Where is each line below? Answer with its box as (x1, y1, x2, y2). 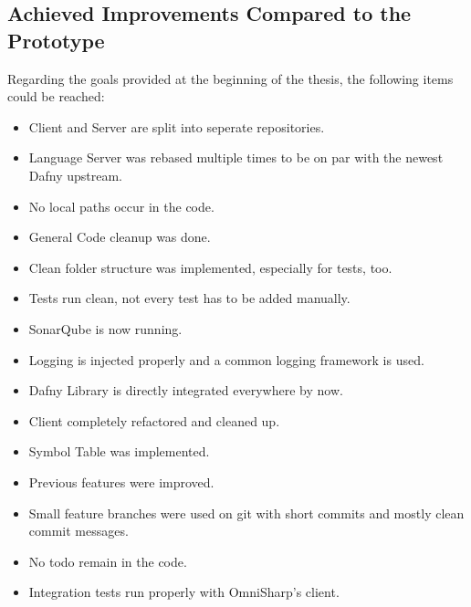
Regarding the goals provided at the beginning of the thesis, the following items (7, 68, 454, 88)
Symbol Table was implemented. (28, 442, 210, 461)
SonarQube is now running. (28, 319, 183, 338)
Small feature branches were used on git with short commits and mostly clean (28, 503, 465, 522)
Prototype (7, 26, 105, 54)
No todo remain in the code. (28, 551, 187, 570)
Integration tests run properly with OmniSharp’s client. (28, 582, 340, 602)
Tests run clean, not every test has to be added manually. (28, 288, 351, 308)
